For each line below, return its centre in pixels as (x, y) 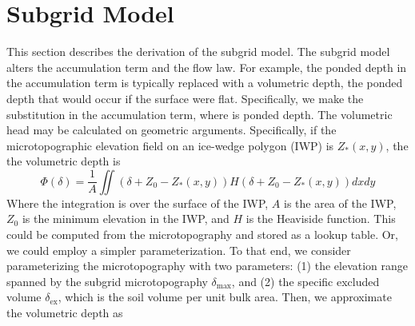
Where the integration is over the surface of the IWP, (138, 203)
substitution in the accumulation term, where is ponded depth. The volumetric (200, 114)
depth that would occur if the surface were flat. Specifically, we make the (185, 98)
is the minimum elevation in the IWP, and (126, 219)
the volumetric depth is (64, 161)
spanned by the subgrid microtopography (107, 281)
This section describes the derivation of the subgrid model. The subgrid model (198, 52)
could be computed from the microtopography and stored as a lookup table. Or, (202, 235)
